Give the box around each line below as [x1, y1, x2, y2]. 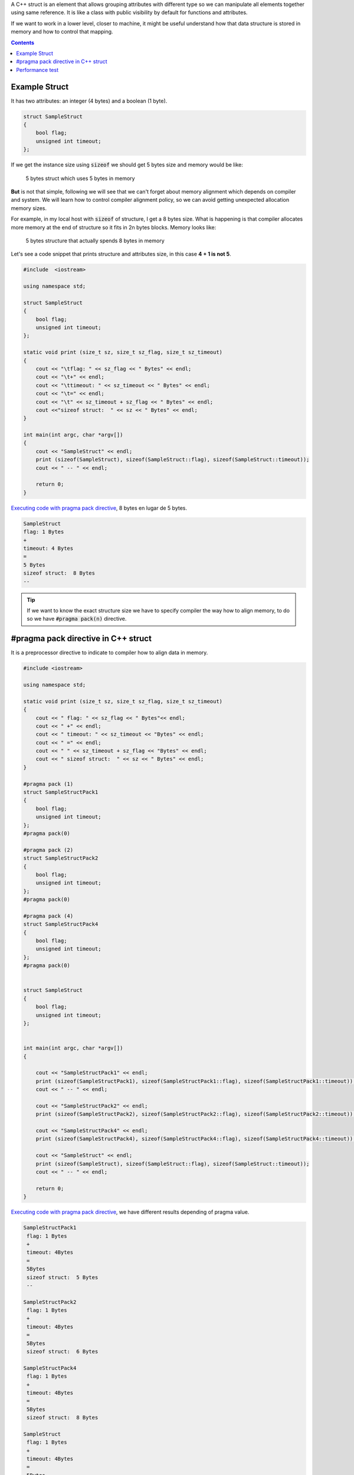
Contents [11, 39, 35, 46]
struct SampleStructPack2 [23, 855, 99, 861]
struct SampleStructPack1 [23, 789, 99, 796]
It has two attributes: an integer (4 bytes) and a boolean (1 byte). [11, 97, 168, 104]
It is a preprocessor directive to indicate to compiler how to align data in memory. [11, 649, 208, 656]
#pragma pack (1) [23, 781, 74, 787]
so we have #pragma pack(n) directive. [27, 615, 127, 622]
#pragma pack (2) [23, 847, 74, 853]
